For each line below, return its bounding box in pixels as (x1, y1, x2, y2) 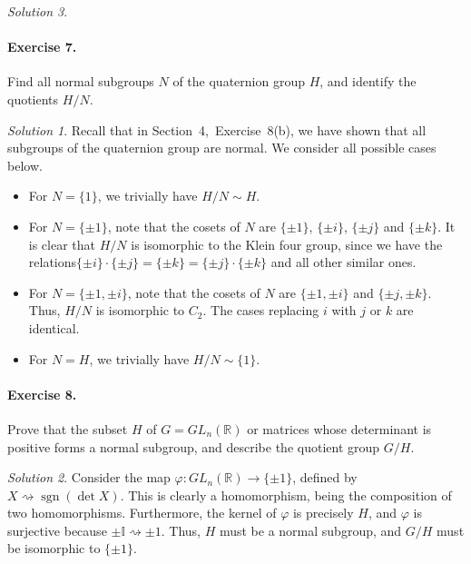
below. (7, 155, 43, 174)
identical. (28, 318, 80, 337)
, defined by (292, 468, 358, 487)
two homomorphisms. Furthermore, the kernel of (7, 503, 277, 522)
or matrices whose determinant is (247, 419, 432, 438)
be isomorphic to (7, 539, 101, 558)
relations (28, 252, 77, 272)
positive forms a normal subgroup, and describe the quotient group (7, 437, 380, 456)
